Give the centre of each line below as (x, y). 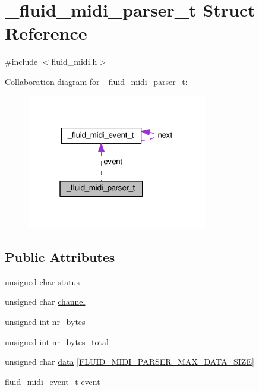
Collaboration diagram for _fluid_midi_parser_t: (96, 81)
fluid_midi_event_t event (53, 381)
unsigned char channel (45, 302)
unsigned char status (42, 281)
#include (21, 62)
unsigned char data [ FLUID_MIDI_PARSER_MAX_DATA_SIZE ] (129, 362)
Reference (46, 33)
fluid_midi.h (74, 62)
